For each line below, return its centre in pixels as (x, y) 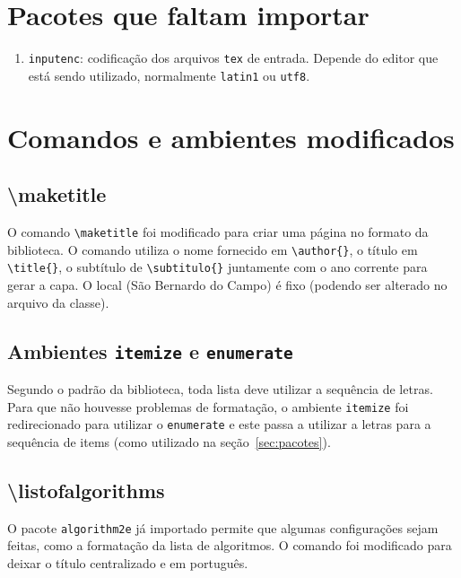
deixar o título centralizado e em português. (128, 562)
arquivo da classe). (58, 302)
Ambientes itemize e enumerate (150, 350)
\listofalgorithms (86, 490)
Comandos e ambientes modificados (231, 137)
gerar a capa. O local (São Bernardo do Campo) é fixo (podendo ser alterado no (227, 284)
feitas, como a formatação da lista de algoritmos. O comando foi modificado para (230, 545)
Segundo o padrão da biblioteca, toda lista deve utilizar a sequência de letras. (220, 388)
